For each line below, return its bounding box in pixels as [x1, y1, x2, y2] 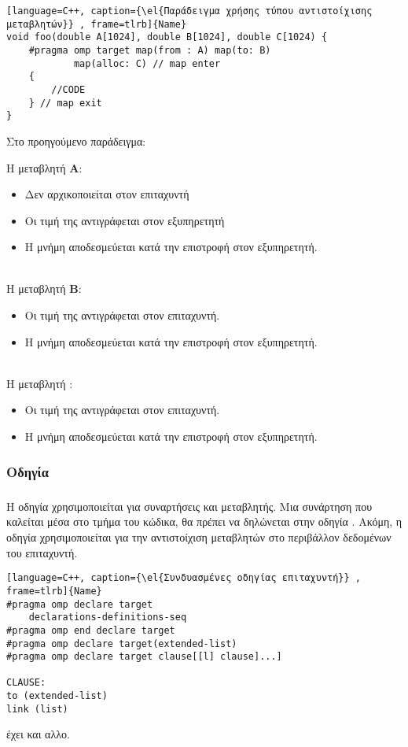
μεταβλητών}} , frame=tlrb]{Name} [6, 18, 187, 30]
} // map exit [28, 97, 102, 109]
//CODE [51, 83, 86, 95]
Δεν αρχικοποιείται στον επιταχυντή [24, 186, 189, 202]
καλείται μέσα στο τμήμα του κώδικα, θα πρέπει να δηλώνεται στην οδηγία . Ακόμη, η [6, 513, 402, 530]
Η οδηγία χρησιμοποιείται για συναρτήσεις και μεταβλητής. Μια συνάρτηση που [6, 497, 373, 514]
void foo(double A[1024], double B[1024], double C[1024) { [6, 31, 328, 43]
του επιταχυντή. [6, 544, 78, 560]
